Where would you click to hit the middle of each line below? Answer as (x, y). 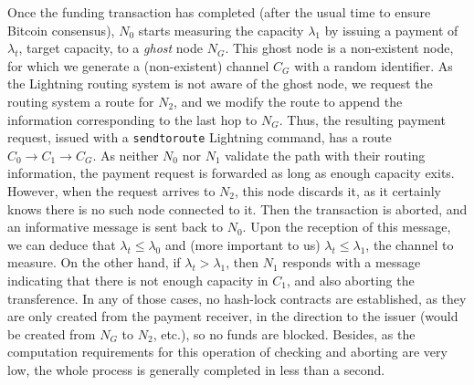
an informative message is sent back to (115, 227)
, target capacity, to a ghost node (111, 48)
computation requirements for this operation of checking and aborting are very (227, 352)
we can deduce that (62, 244)
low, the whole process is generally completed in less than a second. (196, 369)
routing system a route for (81, 101)
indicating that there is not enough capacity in (138, 280)
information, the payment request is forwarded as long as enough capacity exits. (231, 173)
